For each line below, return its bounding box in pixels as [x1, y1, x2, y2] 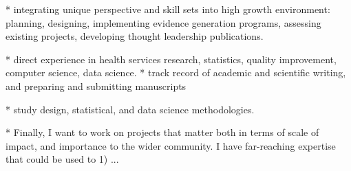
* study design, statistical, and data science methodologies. [6, 102, 255, 116]
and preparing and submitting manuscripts [6, 78, 187, 93]
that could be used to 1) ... [6, 152, 119, 166]
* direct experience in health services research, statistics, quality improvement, [6, 52, 337, 66]
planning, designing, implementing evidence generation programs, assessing [6, 15, 321, 30]
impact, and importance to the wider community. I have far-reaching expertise [6, 138, 336, 152]
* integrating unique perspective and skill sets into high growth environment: [6, 2, 330, 16]
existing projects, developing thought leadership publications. [6, 29, 264, 43]
